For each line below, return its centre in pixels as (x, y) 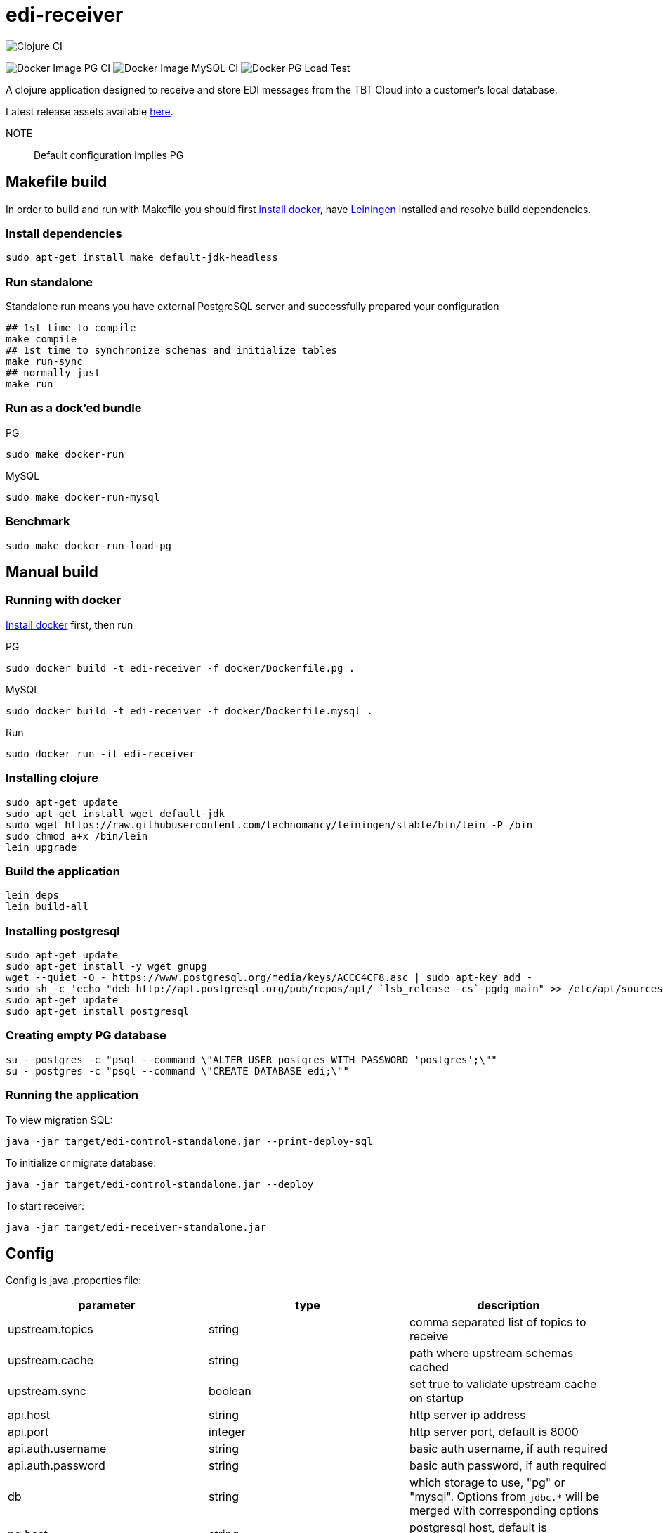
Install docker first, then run (70, 624)
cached (429, 1367)
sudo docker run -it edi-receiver (100, 753)
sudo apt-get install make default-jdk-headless (142, 258)
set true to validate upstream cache (503, 1384)
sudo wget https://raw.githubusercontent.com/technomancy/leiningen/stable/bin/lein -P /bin (269, 825)
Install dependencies (64, 233)
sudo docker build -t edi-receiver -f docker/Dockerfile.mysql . (189, 711)
